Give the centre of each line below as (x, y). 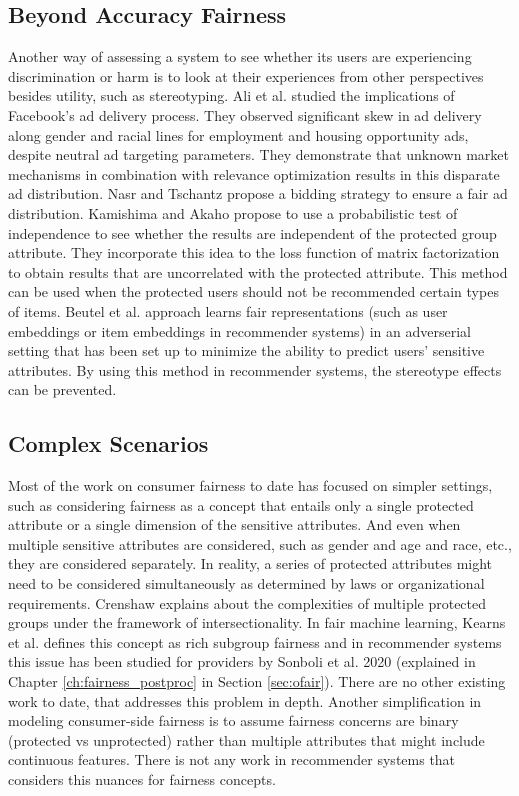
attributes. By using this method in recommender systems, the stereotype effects (255, 369)
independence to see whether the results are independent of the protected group (252, 232)
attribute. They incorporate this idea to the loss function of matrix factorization (254, 252)
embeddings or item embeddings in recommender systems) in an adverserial (240, 330)
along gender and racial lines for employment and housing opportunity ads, (238, 134)
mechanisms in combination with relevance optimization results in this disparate (254, 173)
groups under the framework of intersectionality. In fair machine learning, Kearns (257, 622)
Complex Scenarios (108, 443)
